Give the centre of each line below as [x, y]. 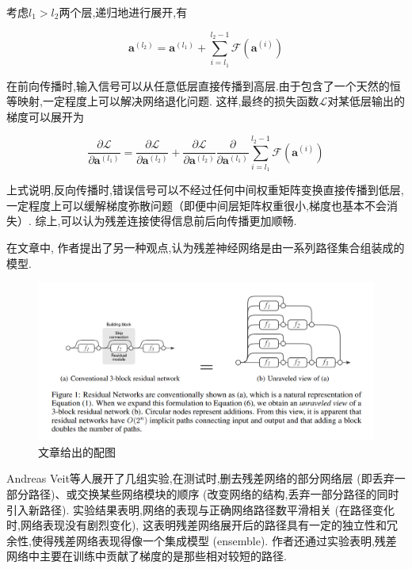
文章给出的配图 [77, 451]
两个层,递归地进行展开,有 [123, 12]
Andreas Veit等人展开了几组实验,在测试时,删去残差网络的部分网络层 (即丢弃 [200, 478]
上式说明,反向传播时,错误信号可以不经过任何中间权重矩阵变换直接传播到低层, [205, 190]
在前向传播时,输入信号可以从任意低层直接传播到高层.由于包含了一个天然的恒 [204, 85]
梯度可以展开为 [45, 116]
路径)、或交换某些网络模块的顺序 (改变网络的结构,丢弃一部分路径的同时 [214, 493]
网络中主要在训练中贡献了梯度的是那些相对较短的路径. [147, 556]
